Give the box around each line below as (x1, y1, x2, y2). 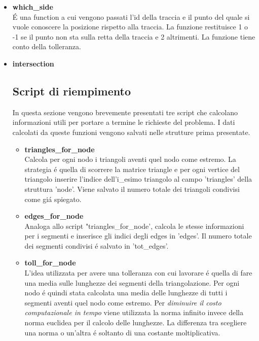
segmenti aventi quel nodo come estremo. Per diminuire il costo (24, 297, 221, 308)
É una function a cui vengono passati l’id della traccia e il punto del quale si (12, 11, 250, 22)
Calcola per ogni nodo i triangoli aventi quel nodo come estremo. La (24, 154, 236, 164)
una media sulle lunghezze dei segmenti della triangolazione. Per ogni (24, 277, 240, 288)
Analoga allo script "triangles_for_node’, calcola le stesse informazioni (24, 220, 244, 231)
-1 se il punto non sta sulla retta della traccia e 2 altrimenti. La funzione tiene (12, 31, 255, 42)
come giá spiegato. (24, 193, 82, 204)
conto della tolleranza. (12, 41, 81, 52)
